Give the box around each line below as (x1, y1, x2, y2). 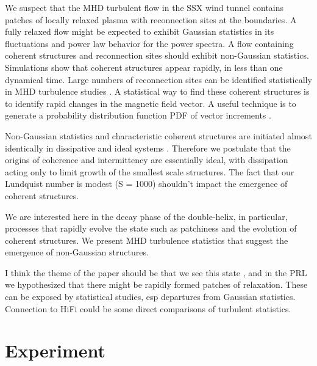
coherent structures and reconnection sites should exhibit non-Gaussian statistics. (5, 49, 309, 62)
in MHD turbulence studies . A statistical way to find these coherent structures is (5, 85, 310, 98)
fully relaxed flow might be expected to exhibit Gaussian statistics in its (5, 25, 274, 38)
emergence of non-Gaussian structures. (5, 246, 149, 258)
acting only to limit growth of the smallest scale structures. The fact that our (5, 165, 294, 178)
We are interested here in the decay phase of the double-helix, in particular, (5, 210, 288, 222)
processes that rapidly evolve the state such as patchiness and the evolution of (5, 222, 297, 235)
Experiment (5, 338, 106, 363)
